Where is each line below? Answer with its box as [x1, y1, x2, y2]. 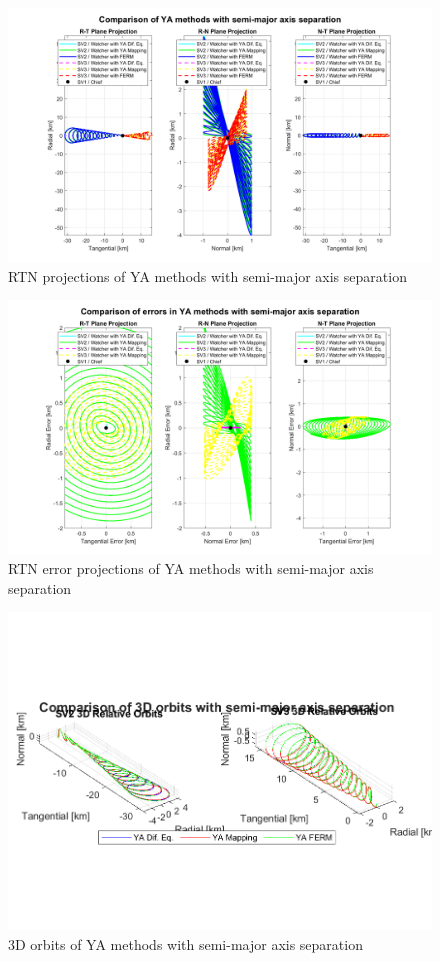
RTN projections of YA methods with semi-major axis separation [8, 265, 407, 286]
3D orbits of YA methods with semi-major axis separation [8, 933, 363, 954]
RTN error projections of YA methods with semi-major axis [8, 558, 374, 579]
